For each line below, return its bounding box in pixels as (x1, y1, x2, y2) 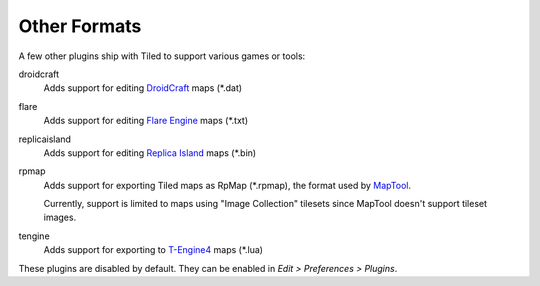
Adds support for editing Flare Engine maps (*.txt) (43, 115, 249, 127)
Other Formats (18, 15, 142, 37)
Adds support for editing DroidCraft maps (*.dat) (43, 82, 243, 94)
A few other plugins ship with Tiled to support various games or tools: (18, 50, 306, 62)
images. (43, 211, 77, 224)
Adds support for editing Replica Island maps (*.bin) (43, 146, 257, 159)
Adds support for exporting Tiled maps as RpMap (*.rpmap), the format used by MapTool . (43, 179, 412, 191)
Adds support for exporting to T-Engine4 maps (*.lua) (43, 244, 264, 256)
